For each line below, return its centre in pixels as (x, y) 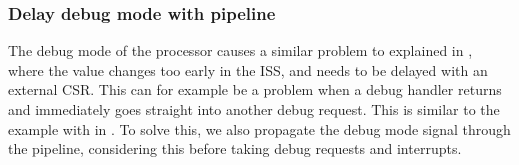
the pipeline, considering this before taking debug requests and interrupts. (235, 148)
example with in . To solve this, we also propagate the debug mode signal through (259, 128)
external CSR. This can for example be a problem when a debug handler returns (255, 89)
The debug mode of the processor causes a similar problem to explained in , (240, 50)
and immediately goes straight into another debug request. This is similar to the (254, 109)
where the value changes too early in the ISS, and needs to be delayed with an (248, 69)
